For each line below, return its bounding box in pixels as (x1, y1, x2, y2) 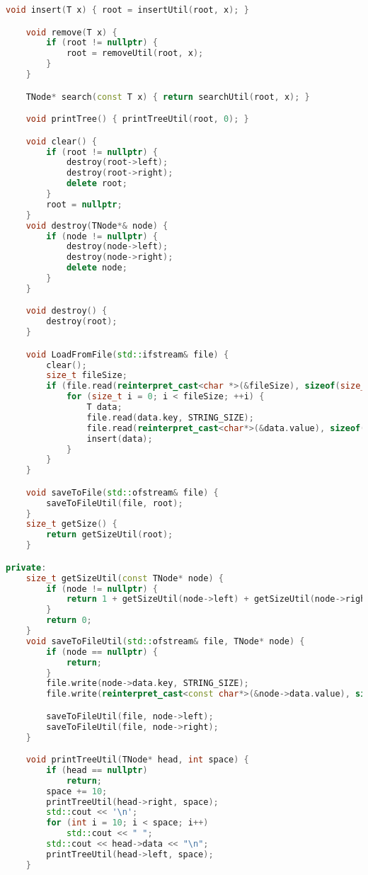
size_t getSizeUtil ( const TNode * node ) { (25, 573, 224, 583)
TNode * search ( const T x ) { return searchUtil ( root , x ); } (25, 91, 310, 102)
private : (6, 562, 47, 573)
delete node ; (66, 263, 127, 273)
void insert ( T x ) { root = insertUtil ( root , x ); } (6, 5, 249, 15)
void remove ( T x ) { (25, 27, 117, 38)
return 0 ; (46, 615, 92, 626)
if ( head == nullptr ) (46, 765, 148, 775)
